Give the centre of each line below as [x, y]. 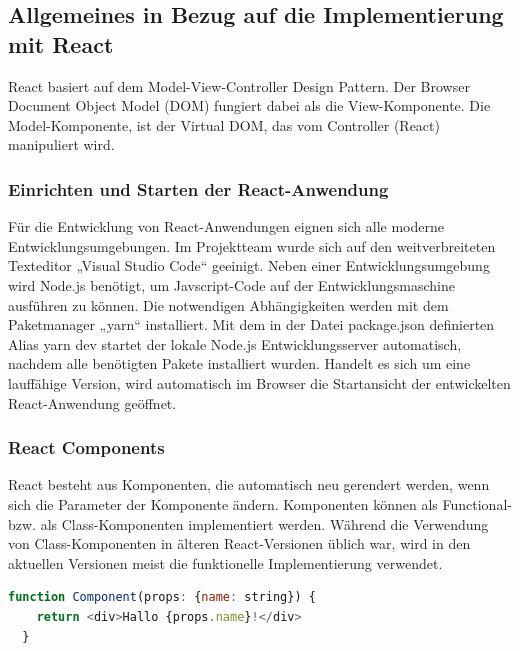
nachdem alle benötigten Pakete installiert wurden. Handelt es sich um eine [239, 363]
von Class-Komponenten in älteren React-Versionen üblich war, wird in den [239, 543]
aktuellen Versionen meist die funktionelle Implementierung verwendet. [225, 562]
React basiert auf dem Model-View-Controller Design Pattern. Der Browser [239, 85]
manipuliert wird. [61, 144]
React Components [86, 447]
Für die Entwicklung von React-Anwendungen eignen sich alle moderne [226, 226]
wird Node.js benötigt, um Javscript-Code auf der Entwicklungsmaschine [231, 284]
